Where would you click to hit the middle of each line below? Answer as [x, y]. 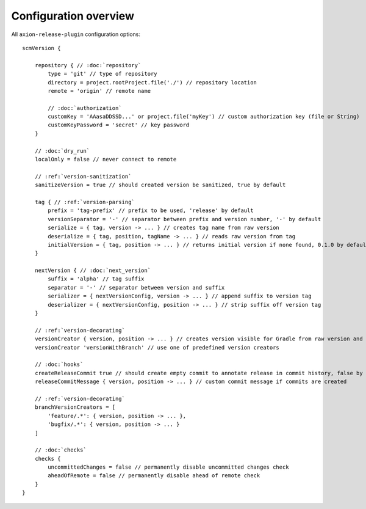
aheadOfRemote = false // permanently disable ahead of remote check [154, 476]
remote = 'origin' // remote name [99, 91]
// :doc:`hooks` [59, 364]
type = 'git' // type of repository [103, 74]
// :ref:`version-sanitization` [83, 176]
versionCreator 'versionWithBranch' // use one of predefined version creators [157, 347]
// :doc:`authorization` [85, 108]
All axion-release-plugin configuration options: [76, 34]
